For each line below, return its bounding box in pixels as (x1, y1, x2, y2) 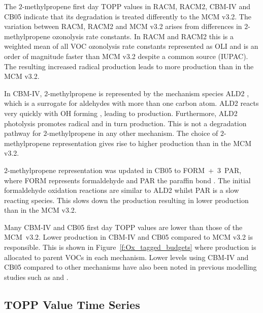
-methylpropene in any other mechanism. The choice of (47, 128, 218, 138)
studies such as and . (4, 271, 69, 282)
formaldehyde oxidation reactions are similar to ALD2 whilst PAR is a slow (4, 185, 239, 195)
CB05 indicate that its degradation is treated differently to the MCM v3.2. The (4, 11, 251, 21)
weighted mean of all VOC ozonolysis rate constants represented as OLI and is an (4, 41, 258, 51)
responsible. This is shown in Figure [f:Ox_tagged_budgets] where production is (4, 242, 256, 252)
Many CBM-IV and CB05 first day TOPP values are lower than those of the (4, 221, 243, 232)
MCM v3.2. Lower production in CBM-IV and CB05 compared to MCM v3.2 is (4, 232, 253, 242)
